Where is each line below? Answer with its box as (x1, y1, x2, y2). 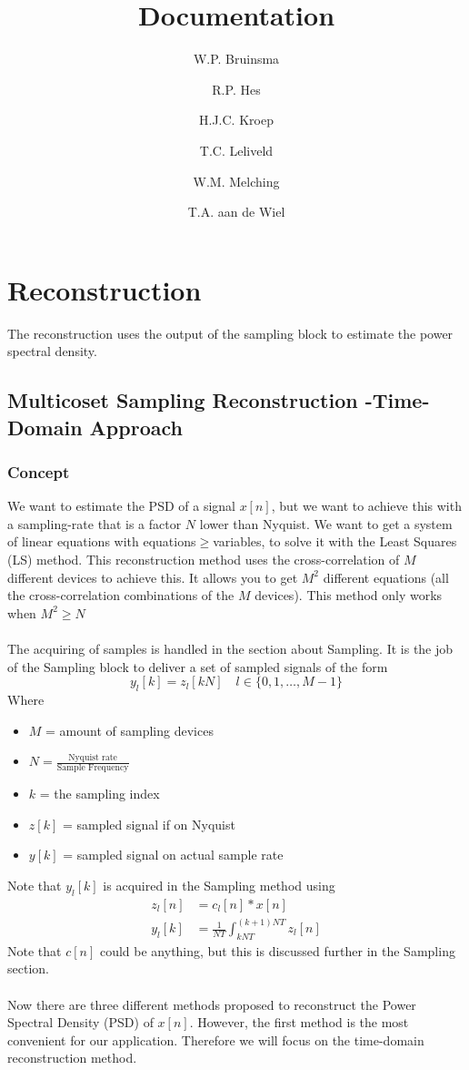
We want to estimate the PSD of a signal (7, 496, 235, 515)
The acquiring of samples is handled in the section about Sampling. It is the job (7, 638, 454, 657)
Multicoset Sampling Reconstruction (7, 386, 358, 414)
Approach (89, 413, 183, 441)
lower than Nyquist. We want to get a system (199, 514, 453, 533)
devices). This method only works (254, 586, 443, 605)
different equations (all (323, 567, 449, 586)
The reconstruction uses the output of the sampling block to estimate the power (7, 323, 454, 342)
